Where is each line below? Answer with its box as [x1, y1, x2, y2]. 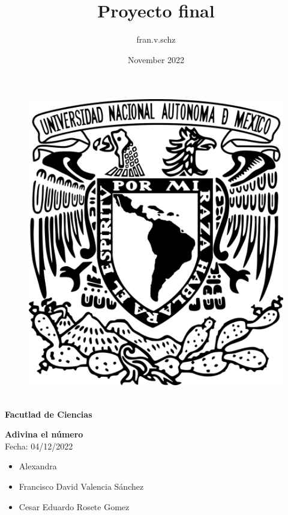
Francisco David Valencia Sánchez [19, 480, 144, 492]
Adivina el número [5, 428, 83, 440]
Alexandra [19, 460, 57, 472]
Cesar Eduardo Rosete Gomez [19, 500, 130, 513]
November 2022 [127, 53, 185, 66]
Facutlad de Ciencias [5, 407, 92, 420]
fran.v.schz [136, 33, 176, 46]
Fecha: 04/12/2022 [5, 439, 73, 452]
